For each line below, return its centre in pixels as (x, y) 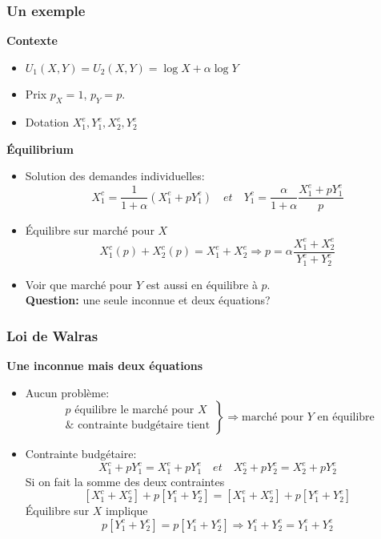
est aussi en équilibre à (202, 284)
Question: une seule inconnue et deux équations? (148, 300)
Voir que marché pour (79, 284)
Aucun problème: (67, 392)
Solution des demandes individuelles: (115, 176)
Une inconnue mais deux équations (105, 365)
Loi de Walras (52, 335)
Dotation (47, 122)
